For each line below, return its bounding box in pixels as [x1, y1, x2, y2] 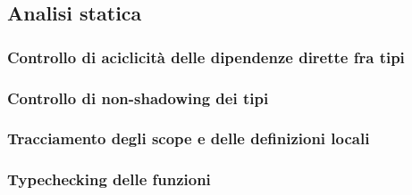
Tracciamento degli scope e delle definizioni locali [7, 127, 370, 150]
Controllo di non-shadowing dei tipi [7, 86, 269, 109]
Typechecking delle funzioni [7, 168, 211, 191]
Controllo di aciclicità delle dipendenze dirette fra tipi [7, 45, 405, 68]
